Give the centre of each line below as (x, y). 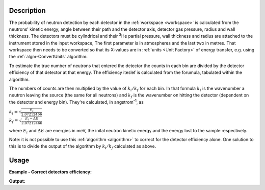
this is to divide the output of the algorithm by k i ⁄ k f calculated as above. (83, 147)
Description (27, 11)
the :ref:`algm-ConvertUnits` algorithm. (48, 57)
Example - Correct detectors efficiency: (50, 172)
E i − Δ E (32, 119)
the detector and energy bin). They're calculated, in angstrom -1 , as (77, 102)
